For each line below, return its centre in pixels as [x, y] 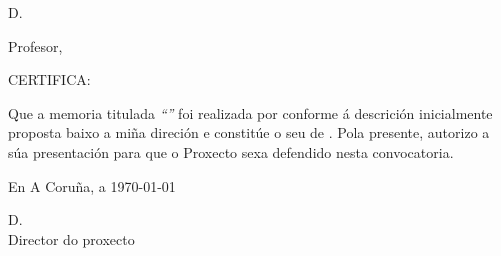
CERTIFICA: [49, 79]
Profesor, [35, 45]
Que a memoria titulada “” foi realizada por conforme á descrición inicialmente [250, 112]
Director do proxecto [71, 238]
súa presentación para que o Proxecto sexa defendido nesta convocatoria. [231, 151]
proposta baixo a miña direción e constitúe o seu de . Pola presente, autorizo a [249, 132]
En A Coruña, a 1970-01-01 [92, 185]
